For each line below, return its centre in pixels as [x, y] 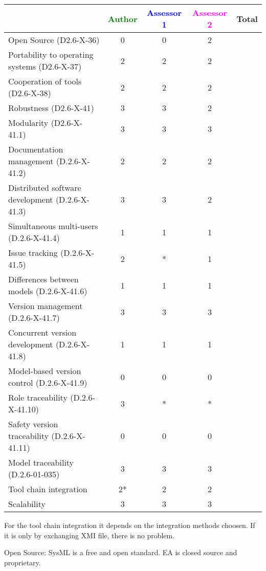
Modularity [28, 123]
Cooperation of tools [45, 81]
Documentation [36, 149]
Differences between [43, 279]
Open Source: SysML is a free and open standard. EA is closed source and [121, 552]
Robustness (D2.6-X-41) [51, 108]
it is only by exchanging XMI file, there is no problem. [90, 535]
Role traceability [38, 397]
